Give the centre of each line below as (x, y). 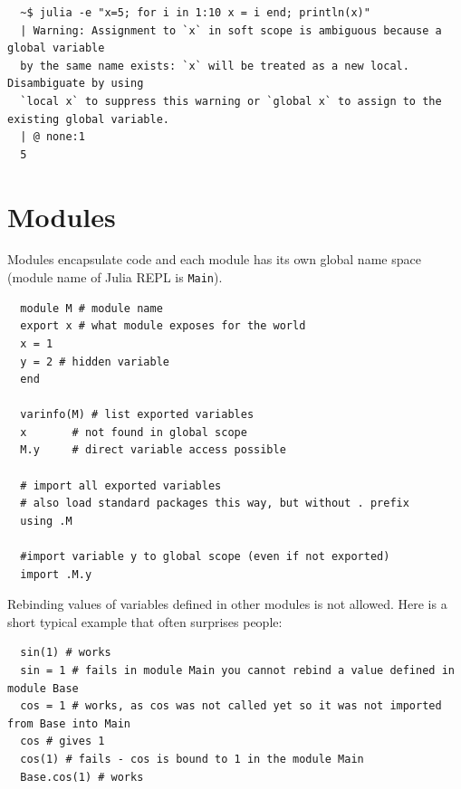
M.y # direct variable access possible (153, 450)
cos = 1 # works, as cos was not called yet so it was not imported (231, 706)
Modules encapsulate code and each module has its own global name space (214, 259)
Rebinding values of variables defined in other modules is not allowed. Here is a (227, 604)
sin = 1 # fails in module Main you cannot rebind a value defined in (237, 670)
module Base (43, 688)
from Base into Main (69, 723)
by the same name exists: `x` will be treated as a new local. (215, 66)
